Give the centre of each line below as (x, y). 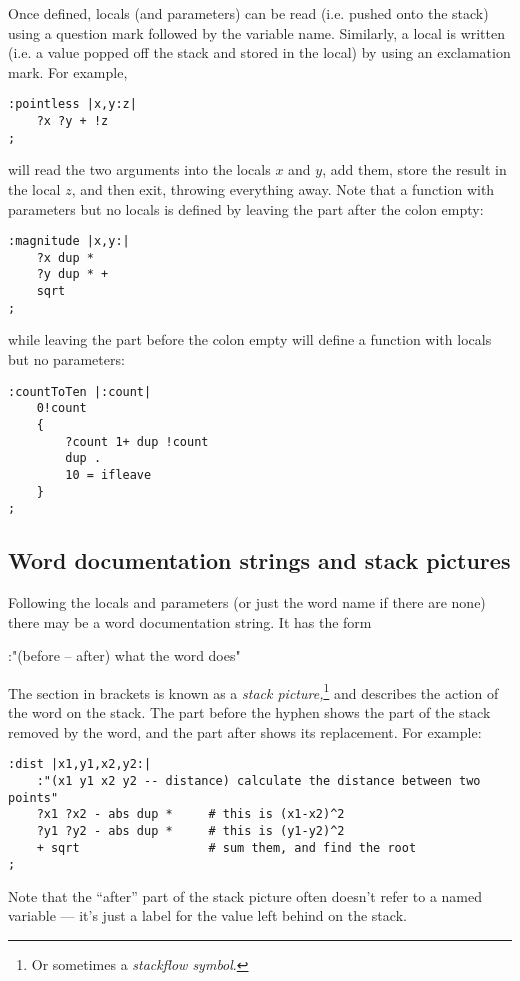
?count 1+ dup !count (137, 441)
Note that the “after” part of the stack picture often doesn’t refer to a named (245, 895)
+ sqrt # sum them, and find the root (226, 847)
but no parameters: (66, 359)
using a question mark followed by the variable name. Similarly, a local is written (257, 32)
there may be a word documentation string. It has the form (190, 621)
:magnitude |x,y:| (69, 241)
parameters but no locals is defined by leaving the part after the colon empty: (246, 208)
